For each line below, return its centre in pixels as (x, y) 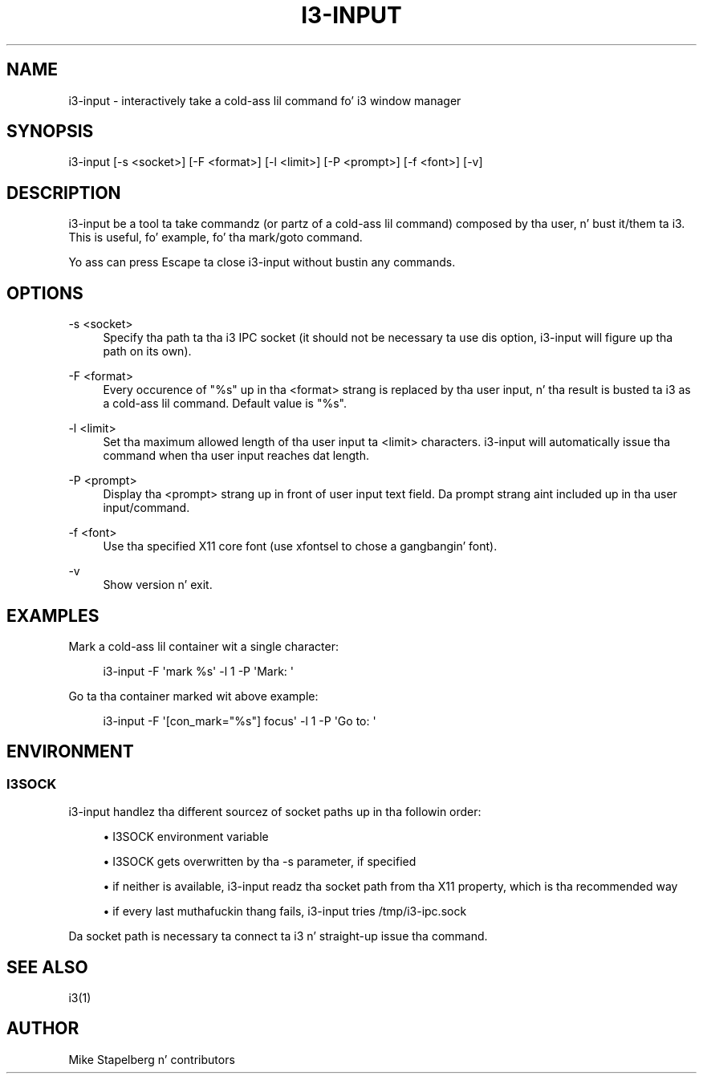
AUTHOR (43, 1029)
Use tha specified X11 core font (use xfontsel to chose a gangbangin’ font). (300, 546)
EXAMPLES (53, 615)
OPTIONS (45, 293)
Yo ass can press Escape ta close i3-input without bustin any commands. (262, 262)
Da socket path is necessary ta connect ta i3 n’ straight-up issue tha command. (278, 936)
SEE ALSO (47, 967)
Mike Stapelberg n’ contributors (152, 1059)
